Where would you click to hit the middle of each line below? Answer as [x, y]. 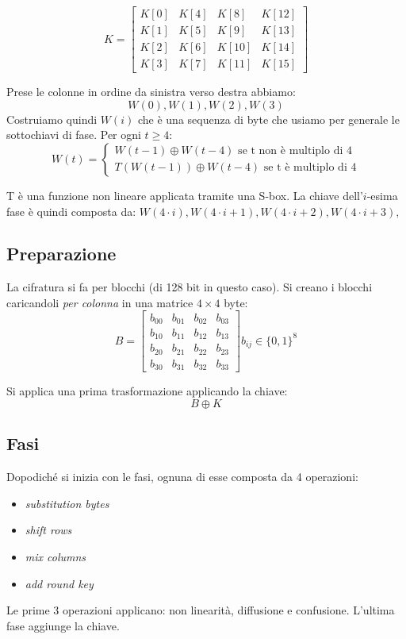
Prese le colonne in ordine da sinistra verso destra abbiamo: [151, 92]
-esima [382, 195]
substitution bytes [67, 503]
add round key [59, 583]
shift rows [48, 530]
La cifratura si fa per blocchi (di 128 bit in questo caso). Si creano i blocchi [190, 287]
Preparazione [61, 254]
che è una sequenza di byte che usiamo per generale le [268, 119]
